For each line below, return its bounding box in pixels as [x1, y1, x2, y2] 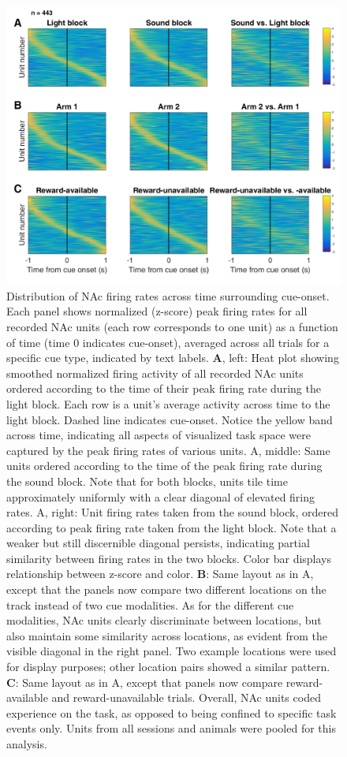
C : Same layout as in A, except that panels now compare [6, 673, 283, 690]
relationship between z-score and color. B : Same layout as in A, [6, 565, 314, 582]
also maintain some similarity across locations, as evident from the [6, 627, 328, 643]
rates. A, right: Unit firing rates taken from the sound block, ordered [6, 504, 338, 520]
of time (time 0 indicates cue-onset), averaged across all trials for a [6, 334, 330, 350]
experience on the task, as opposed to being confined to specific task [6, 704, 337, 721]
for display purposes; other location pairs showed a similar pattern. [6, 658, 330, 675]
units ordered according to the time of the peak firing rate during [6, 457, 323, 474]
